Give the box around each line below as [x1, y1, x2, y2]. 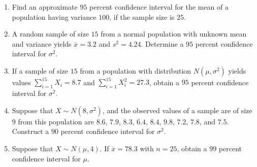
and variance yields [12, 38, 72, 49]
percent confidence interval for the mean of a [89, 2, 229, 12]
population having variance [12, 11, 97, 22]
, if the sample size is [109, 11, 175, 22]
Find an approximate [12, 2, 78, 12]
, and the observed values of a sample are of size [102, 105, 252, 115]
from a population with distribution [80, 65, 191, 76]
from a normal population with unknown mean [101, 28, 247, 39]
